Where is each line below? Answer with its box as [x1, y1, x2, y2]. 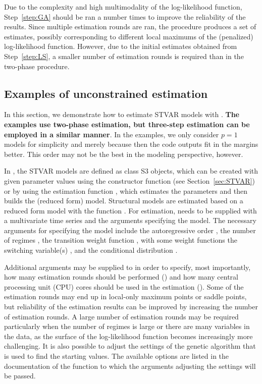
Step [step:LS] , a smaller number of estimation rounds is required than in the [4, 50, 244, 61]
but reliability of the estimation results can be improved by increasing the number [4, 301, 258, 312]
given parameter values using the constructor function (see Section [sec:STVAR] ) [4, 175, 255, 186]
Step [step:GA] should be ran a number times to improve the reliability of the [4, 11, 246, 22]
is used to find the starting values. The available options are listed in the [4, 351, 229, 361]
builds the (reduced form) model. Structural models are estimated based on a [4, 195, 243, 206]
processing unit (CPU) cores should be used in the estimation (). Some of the [4, 281, 244, 292]
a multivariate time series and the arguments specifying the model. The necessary [4, 215, 256, 226]
